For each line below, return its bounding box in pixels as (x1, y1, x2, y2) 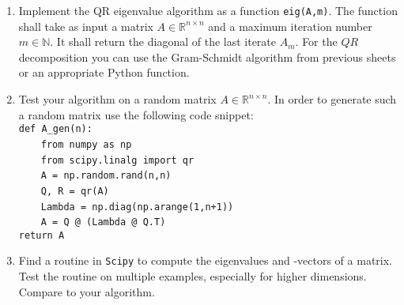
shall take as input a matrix (18, 17, 153, 34)
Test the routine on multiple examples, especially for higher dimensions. (18, 268, 367, 284)
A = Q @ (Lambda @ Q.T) (40, 217, 166, 228)
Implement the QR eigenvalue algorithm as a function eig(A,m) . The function (18, 2, 398, 18)
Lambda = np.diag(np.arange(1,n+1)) (40, 201, 234, 213)
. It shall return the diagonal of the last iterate (50, 33, 277, 50)
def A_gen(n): (18, 123, 93, 135)
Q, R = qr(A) (40, 185, 109, 197)
